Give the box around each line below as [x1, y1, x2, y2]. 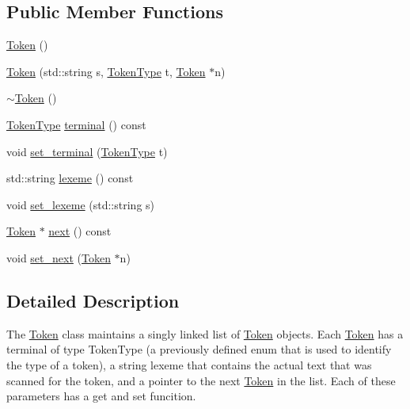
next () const [48, 223, 112, 239]
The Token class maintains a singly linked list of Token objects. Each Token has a [6, 325, 404, 342]
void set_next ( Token [6, 249, 111, 266]
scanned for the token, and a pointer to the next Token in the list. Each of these [6, 372, 396, 388]
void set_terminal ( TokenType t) [6, 143, 168, 159]
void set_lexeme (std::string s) [6, 196, 155, 212]
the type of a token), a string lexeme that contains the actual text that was [6, 356, 372, 373]
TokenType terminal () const [6, 116, 146, 132]
